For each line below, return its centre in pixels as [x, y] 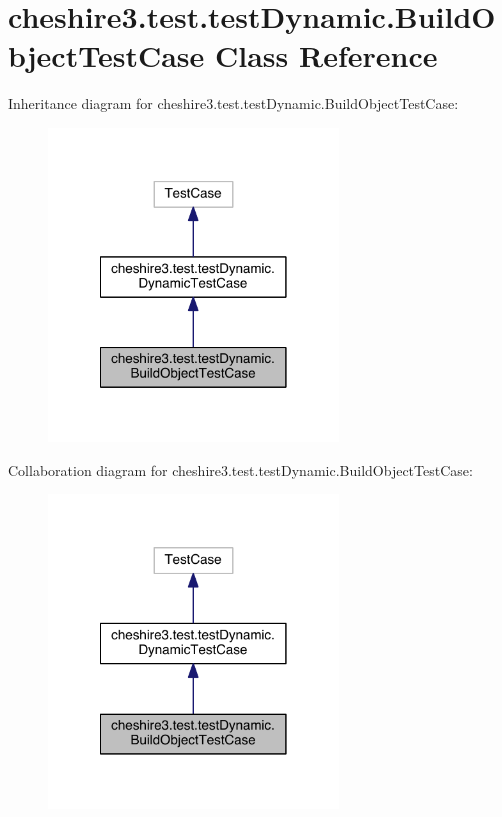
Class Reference [326, 55]
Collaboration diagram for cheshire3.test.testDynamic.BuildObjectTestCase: [240, 469]
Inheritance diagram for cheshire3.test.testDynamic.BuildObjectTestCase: [233, 103]
